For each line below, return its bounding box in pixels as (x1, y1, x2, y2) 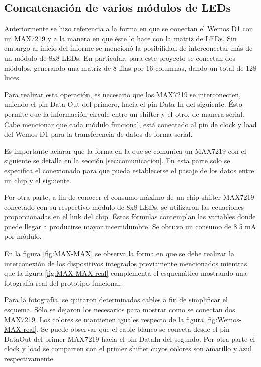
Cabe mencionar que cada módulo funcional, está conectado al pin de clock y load (4, 118, 257, 129)
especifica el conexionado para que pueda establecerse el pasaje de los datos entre (4, 165, 254, 175)
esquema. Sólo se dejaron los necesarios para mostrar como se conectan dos (4, 304, 235, 315)
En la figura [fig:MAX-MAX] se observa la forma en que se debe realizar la (4, 248, 234, 259)
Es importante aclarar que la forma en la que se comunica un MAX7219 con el (4, 145, 246, 156)
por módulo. (4, 231, 42, 241)
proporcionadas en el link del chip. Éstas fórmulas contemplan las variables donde (4, 211, 256, 222)
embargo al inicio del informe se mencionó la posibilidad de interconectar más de (4, 43, 253, 53)
